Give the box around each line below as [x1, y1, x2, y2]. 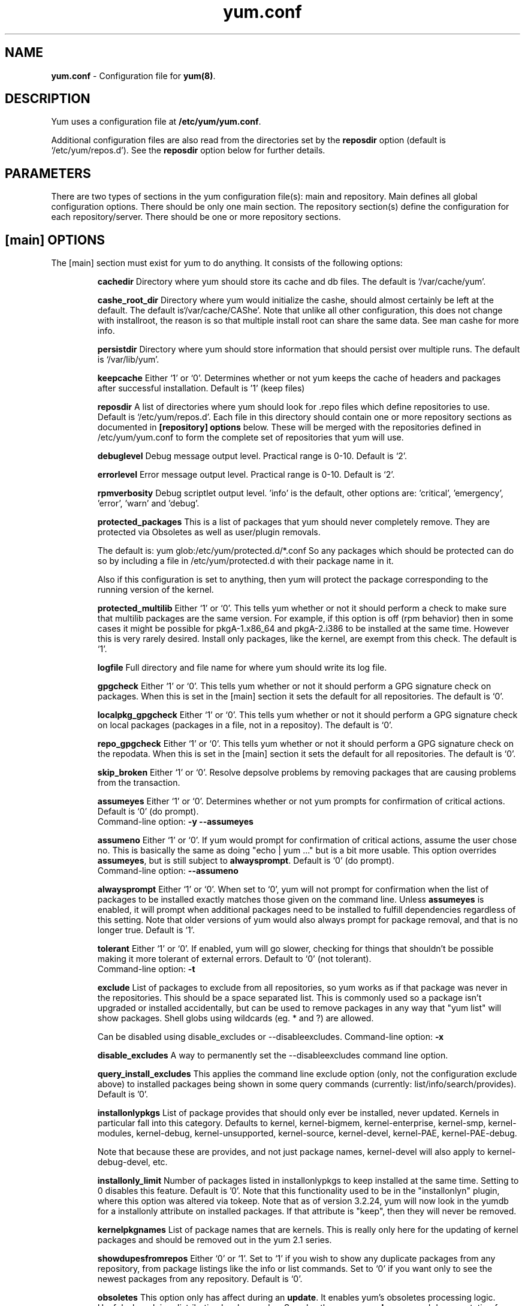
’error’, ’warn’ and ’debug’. [97, 498, 200, 509]
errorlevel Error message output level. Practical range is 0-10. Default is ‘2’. [97, 469, 395, 480]
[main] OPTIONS [5, 232, 105, 248]
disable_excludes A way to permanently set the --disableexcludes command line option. [97, 1050, 448, 1061]
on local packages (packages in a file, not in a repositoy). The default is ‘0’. [97, 720, 393, 731]
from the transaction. [97, 777, 180, 788]
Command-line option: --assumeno [97, 865, 239, 876]
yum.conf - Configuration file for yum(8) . [51, 70, 216, 81]
